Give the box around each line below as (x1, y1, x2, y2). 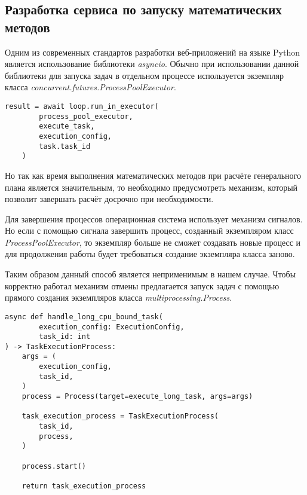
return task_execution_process (22, 482, 146, 490)
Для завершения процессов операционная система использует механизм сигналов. (5, 212, 303, 225)
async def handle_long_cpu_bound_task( (5, 312, 163, 321)
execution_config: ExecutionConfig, (39, 322, 185, 331)
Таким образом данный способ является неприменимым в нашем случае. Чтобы (5, 268, 296, 280)
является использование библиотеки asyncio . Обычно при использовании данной (5, 57, 299, 70)
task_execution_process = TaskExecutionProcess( (22, 412, 219, 421)
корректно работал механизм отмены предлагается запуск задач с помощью (5, 279, 280, 292)
